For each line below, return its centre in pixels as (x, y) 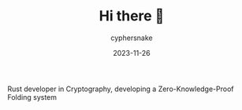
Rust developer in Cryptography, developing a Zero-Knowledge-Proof (121, 89)
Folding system (32, 97)
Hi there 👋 (132, 16)
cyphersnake (132, 38)
